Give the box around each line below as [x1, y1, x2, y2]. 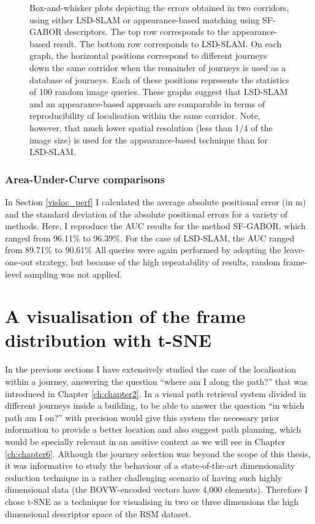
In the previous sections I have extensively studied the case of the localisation [5, 363, 296, 376]
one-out [5, 255, 33, 268]
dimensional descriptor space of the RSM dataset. [5, 507, 191, 520]
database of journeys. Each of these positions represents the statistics [29, 73, 289, 86]
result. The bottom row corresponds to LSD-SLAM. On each [53, 37, 282, 50]
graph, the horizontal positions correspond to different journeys [29, 49, 267, 62]
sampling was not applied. [24, 267, 123, 280]
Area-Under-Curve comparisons [5, 171, 165, 186]
